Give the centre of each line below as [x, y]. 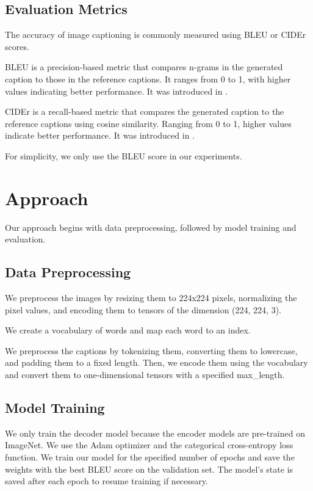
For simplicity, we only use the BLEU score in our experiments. [124, 155]
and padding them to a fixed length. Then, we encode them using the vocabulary [156, 362]
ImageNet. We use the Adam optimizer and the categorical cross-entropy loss [149, 445]
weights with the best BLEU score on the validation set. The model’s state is [149, 469]
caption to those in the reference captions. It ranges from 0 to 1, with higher [148, 78]
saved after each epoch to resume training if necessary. [106, 481]
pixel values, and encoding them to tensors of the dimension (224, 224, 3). [143, 309]
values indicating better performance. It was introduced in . [117, 91]
